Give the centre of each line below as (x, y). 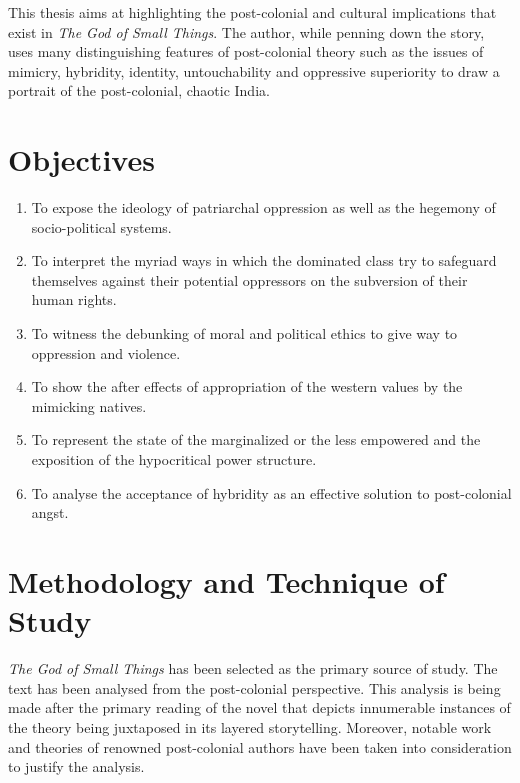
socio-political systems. (101, 226)
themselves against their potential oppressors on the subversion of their (249, 279)
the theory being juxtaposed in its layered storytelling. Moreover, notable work (250, 726)
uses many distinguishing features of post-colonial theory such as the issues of (246, 51)
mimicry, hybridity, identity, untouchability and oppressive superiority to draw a (254, 70)
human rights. (74, 299)
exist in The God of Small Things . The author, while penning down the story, (246, 31)
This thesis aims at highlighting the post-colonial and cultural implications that (252, 12)
